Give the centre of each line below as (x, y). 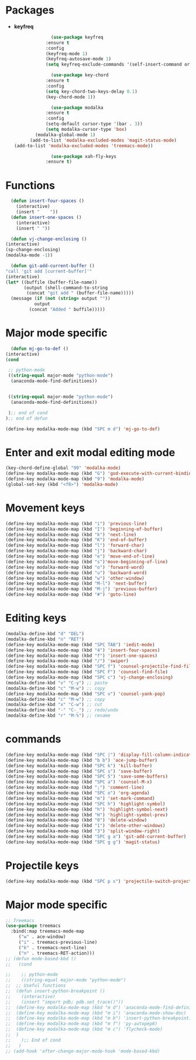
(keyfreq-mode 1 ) (67, 53)
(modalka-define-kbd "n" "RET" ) (45, 639)
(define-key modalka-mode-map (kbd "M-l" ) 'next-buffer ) (76, 584)
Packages (30, 10)
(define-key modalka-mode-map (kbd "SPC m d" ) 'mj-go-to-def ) (83, 429)
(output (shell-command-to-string (66, 288)
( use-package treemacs (33, 926)
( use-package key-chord (80, 75)
